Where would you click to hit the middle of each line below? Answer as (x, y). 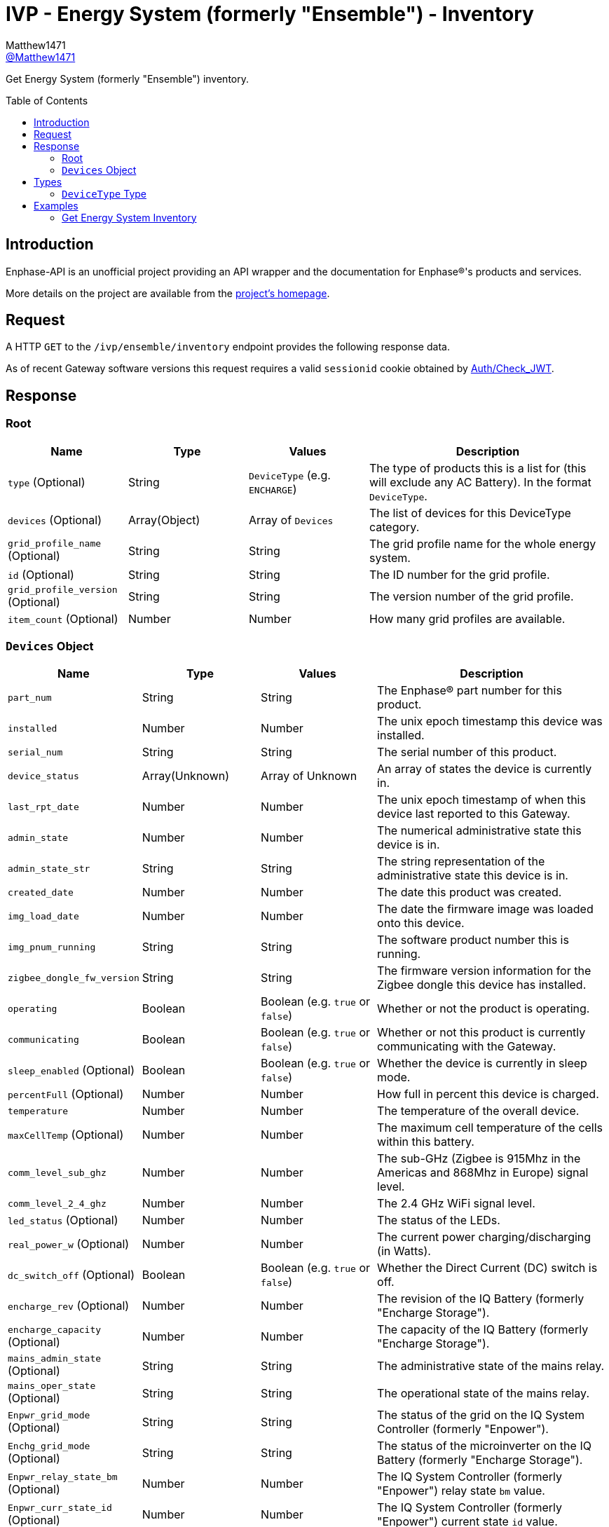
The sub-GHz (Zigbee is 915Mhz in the (479, 1159)
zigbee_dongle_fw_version (74, 978)
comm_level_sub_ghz (57, 1172)
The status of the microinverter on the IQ (484, 1446)
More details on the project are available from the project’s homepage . (168, 293)
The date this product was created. (470, 892)
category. (395, 527)
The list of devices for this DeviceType (470, 513)
